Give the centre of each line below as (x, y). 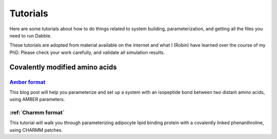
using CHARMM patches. (36, 130)
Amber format (27, 82)
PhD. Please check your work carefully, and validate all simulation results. (87, 52)
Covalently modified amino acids (63, 67)
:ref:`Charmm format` (37, 113)
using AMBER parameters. (37, 100)
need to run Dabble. (31, 35)
